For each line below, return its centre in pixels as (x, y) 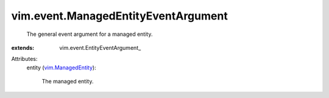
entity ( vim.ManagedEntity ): (62, 68)
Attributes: (24, 59)
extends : (23, 47)
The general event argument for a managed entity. (90, 34)
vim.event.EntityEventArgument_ (100, 47)
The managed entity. (68, 82)
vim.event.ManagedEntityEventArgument (119, 16)
